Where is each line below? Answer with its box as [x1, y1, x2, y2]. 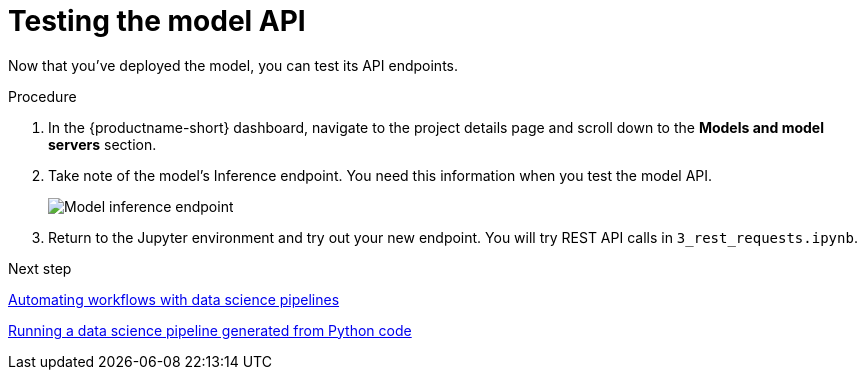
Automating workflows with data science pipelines [8, 290, 340, 308]
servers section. [48, 135, 157, 153]
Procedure [8, 87, 77, 105]
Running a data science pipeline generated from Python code [8, 321, 412, 339]
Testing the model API [8, 4, 306, 38]
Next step [8, 259, 72, 277]
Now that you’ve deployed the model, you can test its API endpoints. [8, 56, 459, 74]
